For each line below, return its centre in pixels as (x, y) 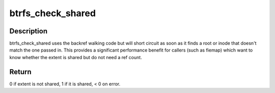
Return (20, 72)
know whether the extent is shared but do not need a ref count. (76, 57)
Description (29, 31)
